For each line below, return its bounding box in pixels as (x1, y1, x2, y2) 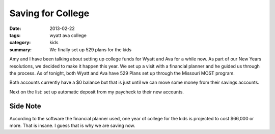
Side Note (9, 102, 42, 111)
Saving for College (9, 8, 90, 19)
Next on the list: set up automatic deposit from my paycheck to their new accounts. (9, 89, 184, 95)
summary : (9, 46, 32, 53)
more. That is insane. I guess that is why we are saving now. (9, 122, 135, 128)
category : (9, 40, 31, 46)
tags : (9, 32, 21, 38)
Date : (9, 25, 21, 31)
